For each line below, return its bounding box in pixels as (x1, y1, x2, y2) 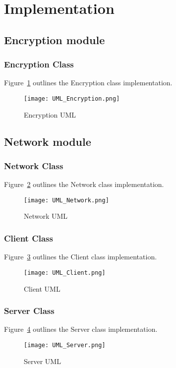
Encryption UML (24, 109, 76, 120)
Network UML (24, 211, 68, 221)
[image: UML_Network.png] (24, 196, 109, 204)
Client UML (24, 283, 60, 294)
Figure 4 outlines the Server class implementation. (4, 324, 158, 334)
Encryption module (4, 32, 105, 47)
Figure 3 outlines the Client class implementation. (4, 251, 157, 262)
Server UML (24, 356, 61, 366)
